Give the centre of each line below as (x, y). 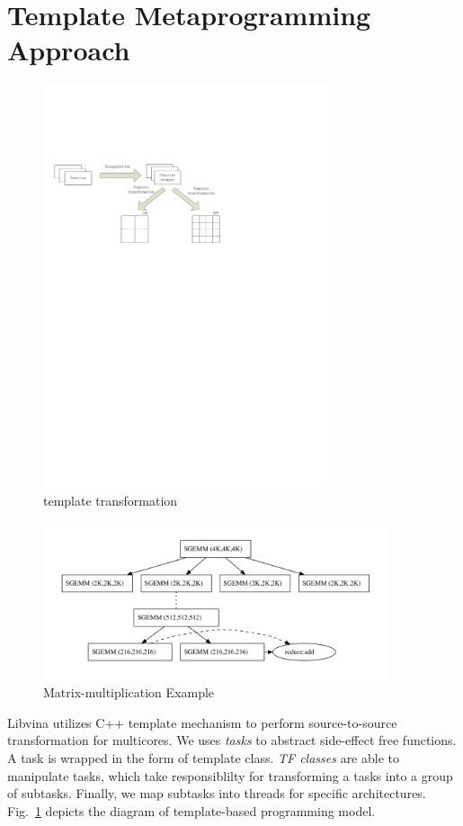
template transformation (111, 500)
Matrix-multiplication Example (129, 692)
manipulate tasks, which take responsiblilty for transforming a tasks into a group (230, 775)
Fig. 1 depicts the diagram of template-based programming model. (191, 810)
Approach (69, 50)
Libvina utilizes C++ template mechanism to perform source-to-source (202, 722)
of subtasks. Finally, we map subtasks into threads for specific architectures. (217, 793)
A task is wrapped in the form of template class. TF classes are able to (203, 758)
